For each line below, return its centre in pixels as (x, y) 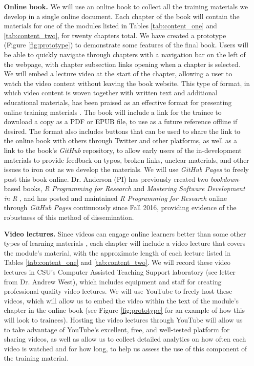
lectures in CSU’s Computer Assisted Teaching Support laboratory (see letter (120, 272)
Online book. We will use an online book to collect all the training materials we (126, 6)
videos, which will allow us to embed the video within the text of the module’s (121, 300)
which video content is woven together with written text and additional (111, 93)
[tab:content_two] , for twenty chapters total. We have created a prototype (115, 35)
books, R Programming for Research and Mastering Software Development (134, 188)
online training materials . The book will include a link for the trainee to (113, 112)
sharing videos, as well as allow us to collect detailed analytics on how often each (125, 339)
